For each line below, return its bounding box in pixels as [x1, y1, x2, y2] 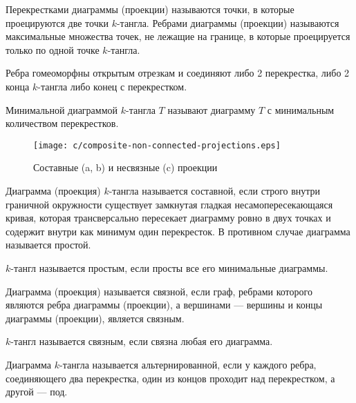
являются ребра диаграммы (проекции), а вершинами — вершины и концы [6, 297, 323, 312]
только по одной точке [6, 42, 100, 57]
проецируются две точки [6, 15, 109, 30]
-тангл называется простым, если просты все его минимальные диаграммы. [10, 260, 328, 275]
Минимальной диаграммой [6, 102, 118, 117]
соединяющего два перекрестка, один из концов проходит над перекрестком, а [6, 371, 335, 385]
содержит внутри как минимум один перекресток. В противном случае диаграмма [6, 224, 350, 238]
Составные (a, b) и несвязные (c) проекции [33, 160, 218, 175]
